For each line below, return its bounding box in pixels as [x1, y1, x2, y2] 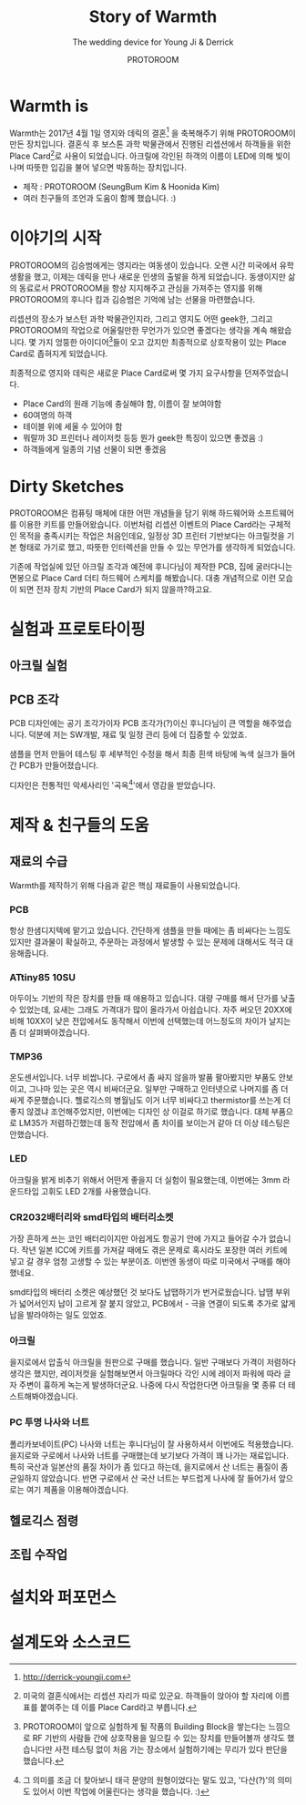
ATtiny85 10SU [9, 970, 76, 983]
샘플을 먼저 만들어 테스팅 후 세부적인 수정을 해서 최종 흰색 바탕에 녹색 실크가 [9, 748, 280, 759]
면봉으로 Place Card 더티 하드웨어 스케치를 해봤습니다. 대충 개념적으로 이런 [9, 572, 277, 583]
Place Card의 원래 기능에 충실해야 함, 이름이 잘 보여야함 [22, 398, 222, 409]
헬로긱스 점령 [9, 1513, 79, 1529]
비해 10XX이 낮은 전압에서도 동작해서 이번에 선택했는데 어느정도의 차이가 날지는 [9, 1016, 291, 1027]
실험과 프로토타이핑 [9, 619, 146, 640]
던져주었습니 [244, 367, 289, 378]
